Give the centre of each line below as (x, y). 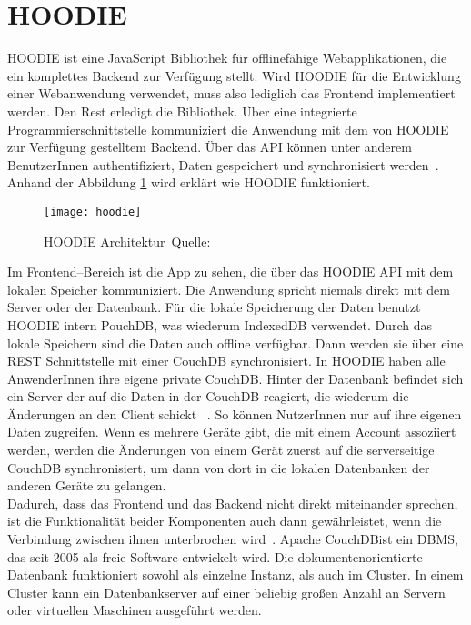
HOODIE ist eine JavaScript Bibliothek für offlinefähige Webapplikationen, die (227, 58)
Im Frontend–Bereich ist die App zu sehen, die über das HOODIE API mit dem (230, 272)
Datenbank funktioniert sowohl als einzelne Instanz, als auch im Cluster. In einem (235, 575)
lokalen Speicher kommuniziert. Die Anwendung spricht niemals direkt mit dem (229, 289)
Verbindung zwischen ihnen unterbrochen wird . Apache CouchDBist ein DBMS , (233, 539)
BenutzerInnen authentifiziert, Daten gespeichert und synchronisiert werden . (223, 164)
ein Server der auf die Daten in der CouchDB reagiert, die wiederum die (208, 396)
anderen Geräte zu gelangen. (87, 485)
